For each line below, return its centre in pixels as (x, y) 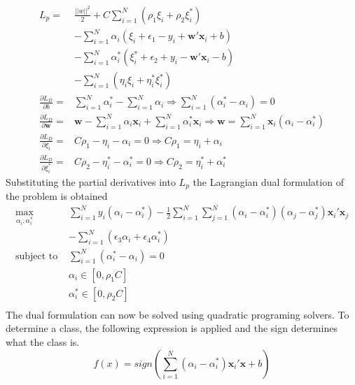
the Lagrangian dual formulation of (268, 181)
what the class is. (43, 341)
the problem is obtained (57, 196)
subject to (36, 256)
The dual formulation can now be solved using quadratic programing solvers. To (177, 314)
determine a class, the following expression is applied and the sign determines (172, 328)
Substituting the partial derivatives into (91, 181)
